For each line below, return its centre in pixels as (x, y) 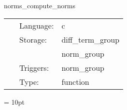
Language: (37, 25)
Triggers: (34, 67)
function (75, 81)
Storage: (33, 39)
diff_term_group (91, 39)
